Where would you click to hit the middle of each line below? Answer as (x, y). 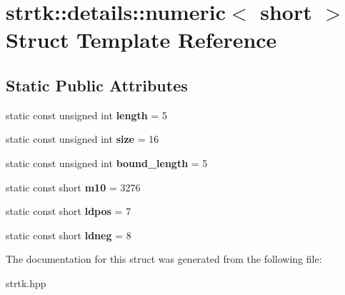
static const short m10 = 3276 (73, 187)
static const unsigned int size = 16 (82, 139)
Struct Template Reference (141, 40)
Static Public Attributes (97, 85)
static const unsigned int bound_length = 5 (107, 162)
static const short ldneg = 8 (69, 235)
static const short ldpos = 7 (69, 211)
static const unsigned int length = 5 (86, 115)
